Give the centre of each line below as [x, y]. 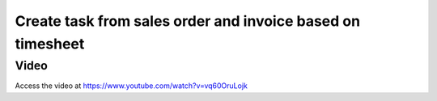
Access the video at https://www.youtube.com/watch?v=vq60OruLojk [132, 86]
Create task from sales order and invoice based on [187, 21]
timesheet [50, 44]
